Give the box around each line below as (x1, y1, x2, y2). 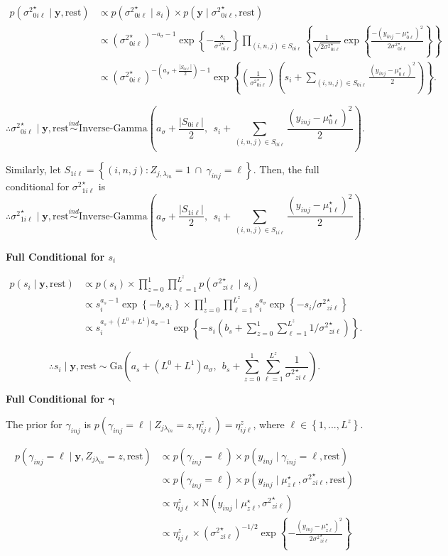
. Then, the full (253, 162, 319, 177)
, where (253, 416, 285, 431)
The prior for (6, 416, 62, 431)
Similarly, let (6, 162, 61, 177)
